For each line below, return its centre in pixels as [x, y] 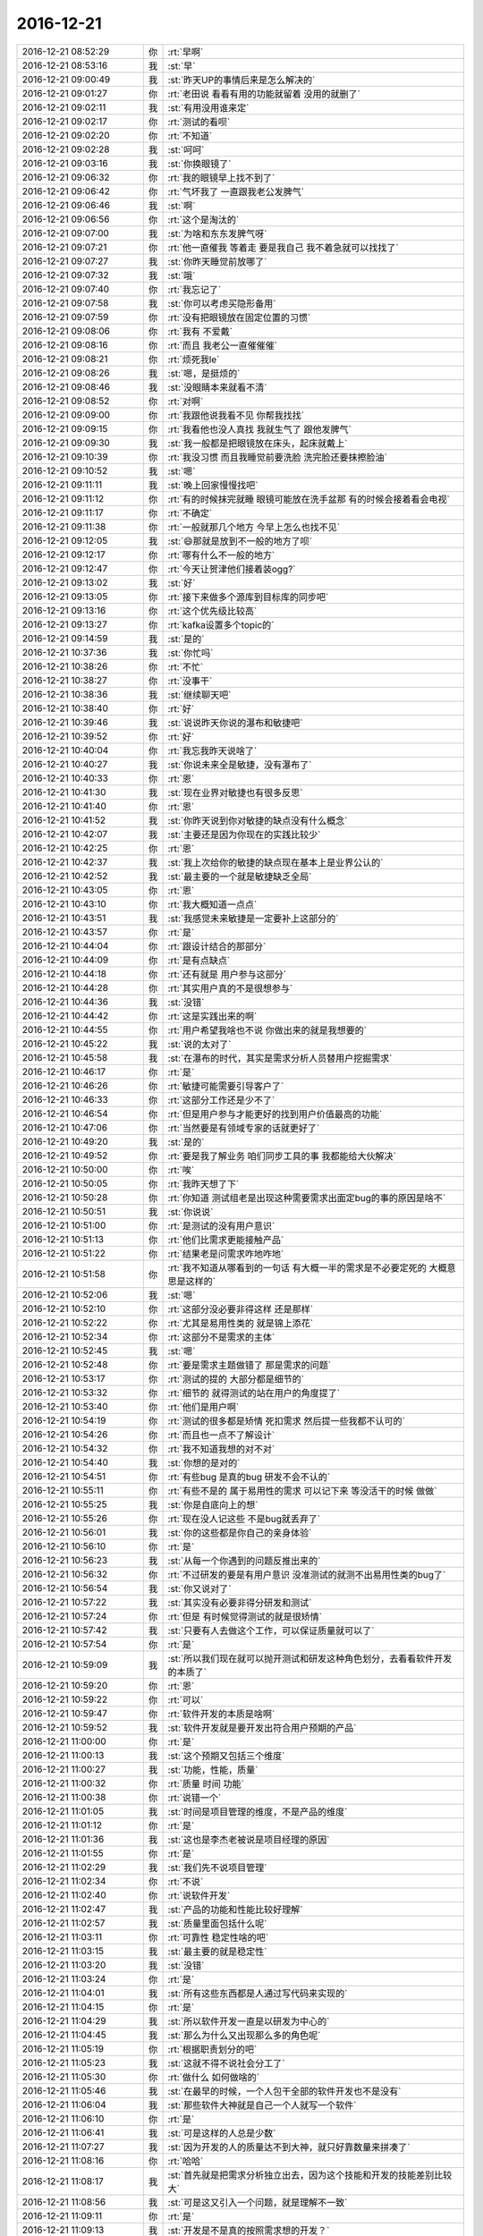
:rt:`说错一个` [195, 1798]
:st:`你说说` [191, 1212]
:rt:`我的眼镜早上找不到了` [221, 177]
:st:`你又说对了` [199, 1588]
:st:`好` [182, 583]
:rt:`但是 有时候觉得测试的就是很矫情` [245, 1616]
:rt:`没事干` [190, 681]
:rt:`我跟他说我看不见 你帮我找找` [236, 415]
